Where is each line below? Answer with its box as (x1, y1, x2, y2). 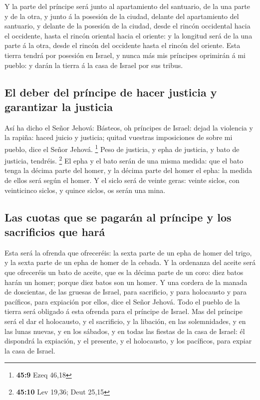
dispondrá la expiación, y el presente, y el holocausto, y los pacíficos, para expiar (4, 335, 252, 346)
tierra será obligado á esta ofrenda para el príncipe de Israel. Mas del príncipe (4, 306, 243, 316)
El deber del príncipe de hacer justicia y (4, 84, 217, 99)
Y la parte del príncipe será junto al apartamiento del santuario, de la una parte (4, 1, 250, 11)
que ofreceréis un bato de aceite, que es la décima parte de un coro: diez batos (4, 267, 244, 277)
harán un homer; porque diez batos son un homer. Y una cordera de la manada (4, 276, 248, 287)
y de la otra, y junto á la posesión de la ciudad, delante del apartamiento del (4, 10, 239, 21)
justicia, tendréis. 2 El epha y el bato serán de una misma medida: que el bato (4, 154, 244, 165)
